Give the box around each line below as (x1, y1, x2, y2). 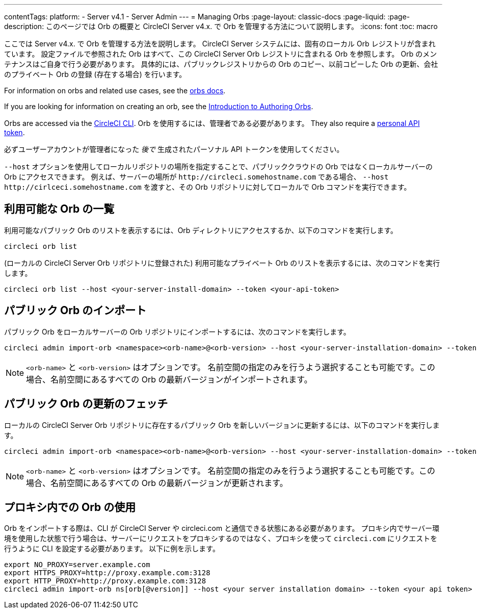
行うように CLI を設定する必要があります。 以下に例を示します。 (4, 544, 220, 553)
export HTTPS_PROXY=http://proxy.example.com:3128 (4, 569, 210, 577)
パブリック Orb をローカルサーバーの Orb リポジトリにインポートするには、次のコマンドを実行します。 (4, 327, 351, 336)
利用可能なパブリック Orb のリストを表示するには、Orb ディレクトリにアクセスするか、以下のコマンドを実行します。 (4, 225, 397, 235)
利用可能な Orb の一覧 (4, 202, 115, 216)
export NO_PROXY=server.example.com (4, 560, 150, 569)
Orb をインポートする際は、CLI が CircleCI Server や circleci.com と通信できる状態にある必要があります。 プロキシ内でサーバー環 (4, 524, 440, 533)
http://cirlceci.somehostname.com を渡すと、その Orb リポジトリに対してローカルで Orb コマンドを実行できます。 (4, 183, 411, 191)
